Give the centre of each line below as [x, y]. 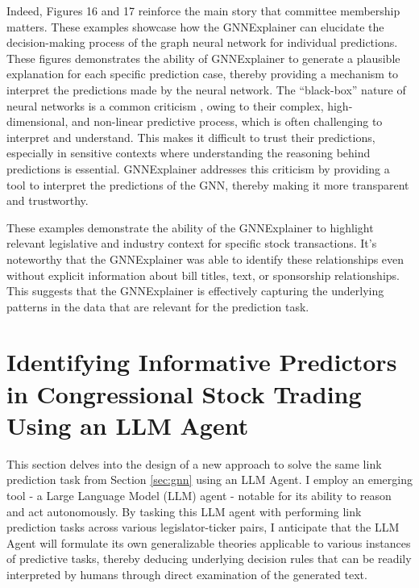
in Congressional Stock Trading [184, 393]
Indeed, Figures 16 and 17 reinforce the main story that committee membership [203, 10]
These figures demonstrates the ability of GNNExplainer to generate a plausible [203, 58]
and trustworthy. [48, 200]
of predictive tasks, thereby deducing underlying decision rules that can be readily [209, 559]
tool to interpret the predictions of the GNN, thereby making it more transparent [208, 184]
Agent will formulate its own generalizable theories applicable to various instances [209, 542]
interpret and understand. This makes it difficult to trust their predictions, [191, 137]
